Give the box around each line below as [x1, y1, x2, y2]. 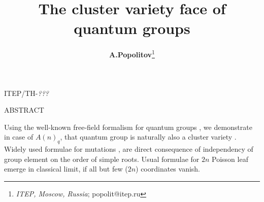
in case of [4, 131, 34, 142]
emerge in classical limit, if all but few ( [4, 163, 128, 174]
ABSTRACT [4, 105, 44, 115]
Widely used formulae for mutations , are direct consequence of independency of [4, 144, 253, 154]
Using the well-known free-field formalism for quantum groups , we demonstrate [4, 121, 252, 132]
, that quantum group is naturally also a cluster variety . [60, 131, 237, 142]
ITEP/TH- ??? [4, 87, 49, 98]
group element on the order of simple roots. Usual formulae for [4, 153, 200, 164]
